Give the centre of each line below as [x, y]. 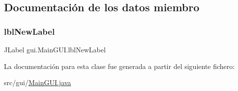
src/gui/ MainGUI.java [38, 82]
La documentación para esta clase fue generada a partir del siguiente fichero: [119, 66]
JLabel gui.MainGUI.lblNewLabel [55, 49]
